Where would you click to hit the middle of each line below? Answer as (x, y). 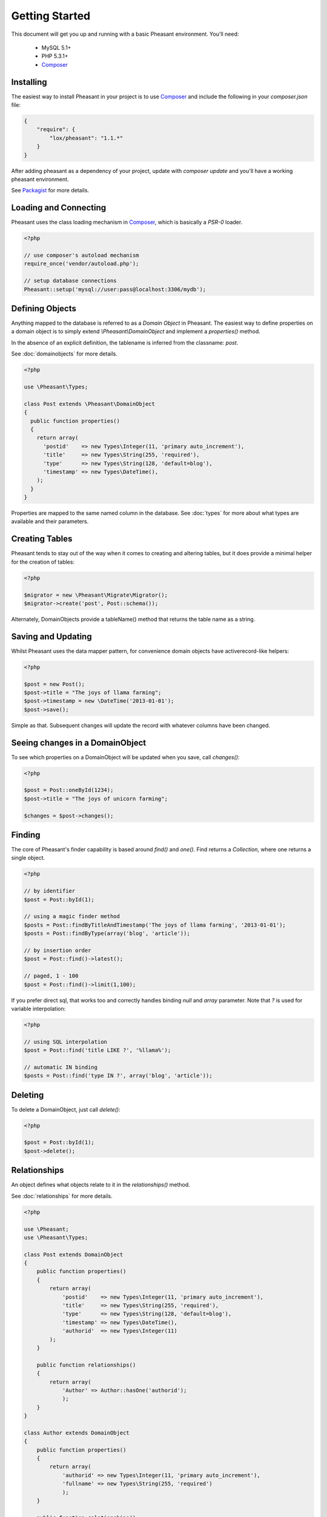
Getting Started (51, 16)
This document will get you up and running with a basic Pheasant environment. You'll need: (125, 34)
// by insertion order (58, 950)
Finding (26, 835)
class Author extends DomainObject (77, 1433)
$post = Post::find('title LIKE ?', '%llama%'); (97, 1050)
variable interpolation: (38, 1009)
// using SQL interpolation (65, 1042)
